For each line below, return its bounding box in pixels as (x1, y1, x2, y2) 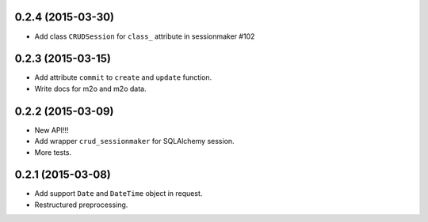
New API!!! (34, 125, 69, 134)
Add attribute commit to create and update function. (34, 73, 212, 82)
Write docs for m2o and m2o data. (34, 84, 147, 93)
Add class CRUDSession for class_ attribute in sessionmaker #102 (34, 32, 255, 41)
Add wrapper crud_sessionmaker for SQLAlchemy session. (34, 137, 235, 146)
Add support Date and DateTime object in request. (34, 189, 203, 198)
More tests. (34, 147, 72, 157)
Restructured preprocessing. (34, 200, 128, 209)
